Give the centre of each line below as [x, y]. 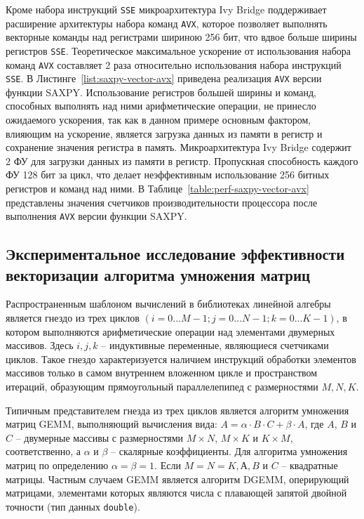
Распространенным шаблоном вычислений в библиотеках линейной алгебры [168, 304]
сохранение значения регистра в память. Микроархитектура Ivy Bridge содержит [178, 147]
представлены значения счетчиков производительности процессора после [162, 202]
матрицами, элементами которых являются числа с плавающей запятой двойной [176, 493]
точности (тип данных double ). [73, 506]
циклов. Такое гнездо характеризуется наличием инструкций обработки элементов [181, 359]
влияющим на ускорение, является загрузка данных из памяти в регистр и [164, 133]
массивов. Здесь [40, 345]
